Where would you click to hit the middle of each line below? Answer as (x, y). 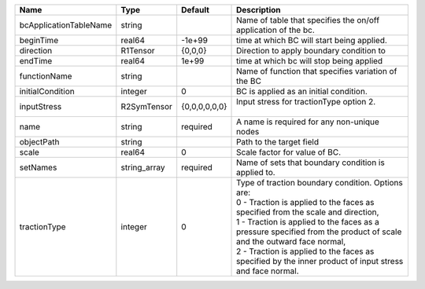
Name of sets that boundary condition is (310, 163)
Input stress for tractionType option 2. (306, 102)
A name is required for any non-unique (308, 122)
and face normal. (268, 271)
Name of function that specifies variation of (317, 71)
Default (196, 10)
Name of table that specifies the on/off (308, 20)
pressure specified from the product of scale (319, 232)
